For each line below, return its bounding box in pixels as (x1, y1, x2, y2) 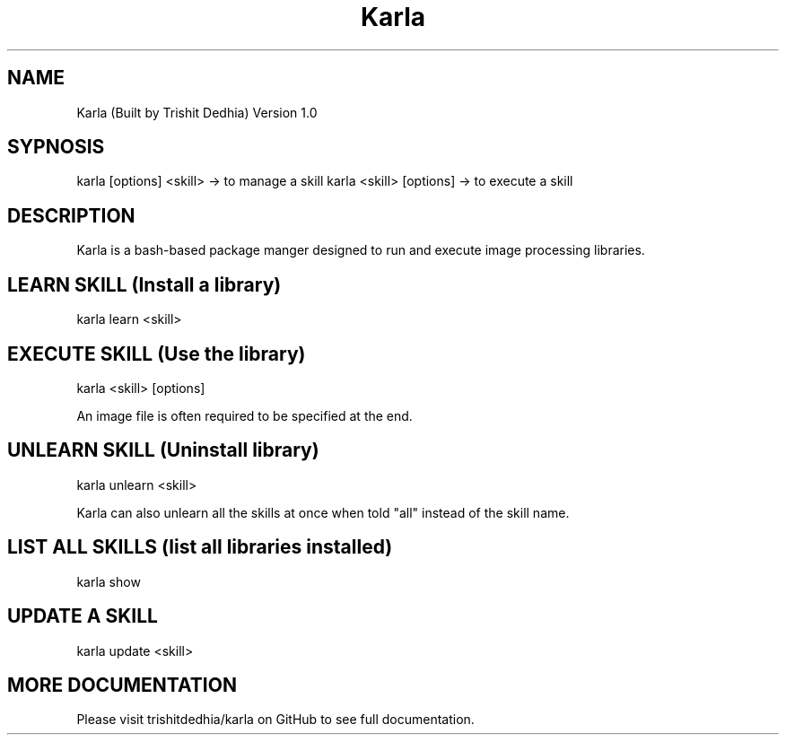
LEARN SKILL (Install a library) (7, 273, 282, 296)
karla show (76, 573, 141, 589)
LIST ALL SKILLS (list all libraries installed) (7, 536, 393, 559)
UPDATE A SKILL (7, 605, 158, 628)
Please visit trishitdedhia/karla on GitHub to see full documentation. (76, 711, 475, 728)
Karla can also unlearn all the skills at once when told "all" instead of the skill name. (76, 504, 570, 520)
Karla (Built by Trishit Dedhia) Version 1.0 (76, 104, 318, 120)
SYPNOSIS (7, 135, 105, 159)
